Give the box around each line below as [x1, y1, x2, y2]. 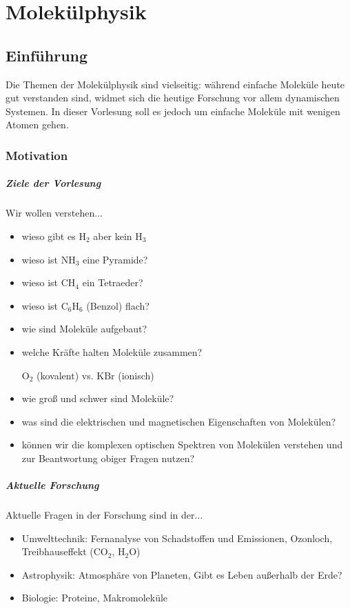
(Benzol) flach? [86, 298, 150, 312]
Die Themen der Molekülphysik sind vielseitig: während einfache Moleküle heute [6, 77, 345, 91]
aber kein [93, 228, 132, 243]
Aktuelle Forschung [6, 478, 99, 492]
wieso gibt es [21, 228, 76, 243]
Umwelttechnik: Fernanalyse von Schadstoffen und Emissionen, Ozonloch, [21, 530, 333, 545]
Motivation [6, 146, 68, 163]
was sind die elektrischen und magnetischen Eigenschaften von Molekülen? [21, 414, 336, 428]
